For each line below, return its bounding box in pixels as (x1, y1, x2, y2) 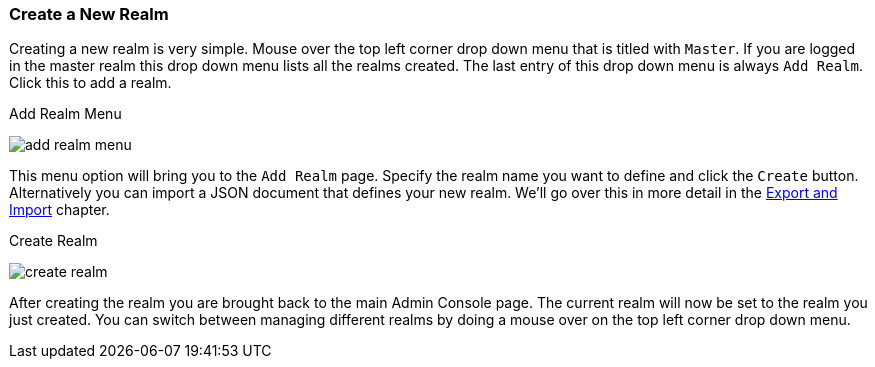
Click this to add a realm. (9, 74, 172, 92)
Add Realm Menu (9, 105, 122, 123)
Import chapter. (9, 201, 110, 219)
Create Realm (9, 232, 98, 250)
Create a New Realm (9, 4, 169, 24)
